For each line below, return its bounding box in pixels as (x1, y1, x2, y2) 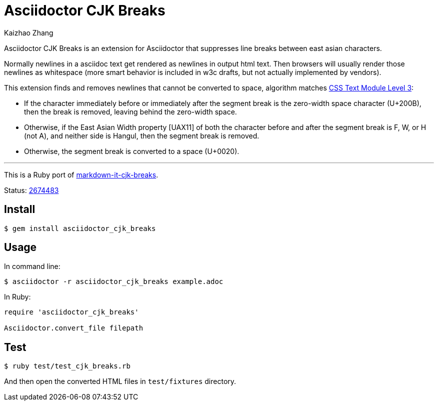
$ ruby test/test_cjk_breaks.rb (4, 362, 130, 370)
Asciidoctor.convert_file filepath (4, 324, 143, 332)
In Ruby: (4, 292, 31, 301)
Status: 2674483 (4, 185, 59, 194)
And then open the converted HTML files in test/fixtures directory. (4, 377, 236, 386)
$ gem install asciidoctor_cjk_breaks (4, 224, 156, 232)
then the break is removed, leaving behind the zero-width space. (24, 107, 237, 116)
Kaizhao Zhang (4, 28, 53, 37)
